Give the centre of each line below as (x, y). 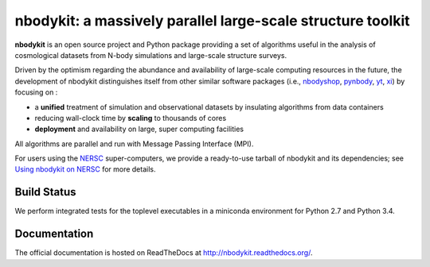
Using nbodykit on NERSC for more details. (85, 169)
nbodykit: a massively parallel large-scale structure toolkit (212, 21)
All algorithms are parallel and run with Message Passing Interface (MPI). (134, 144)
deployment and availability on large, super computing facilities (139, 129)
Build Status (45, 192)
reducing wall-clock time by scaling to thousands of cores (131, 118)
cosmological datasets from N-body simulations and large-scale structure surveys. (150, 55)
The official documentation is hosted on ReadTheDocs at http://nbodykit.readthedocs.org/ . (164, 253)
